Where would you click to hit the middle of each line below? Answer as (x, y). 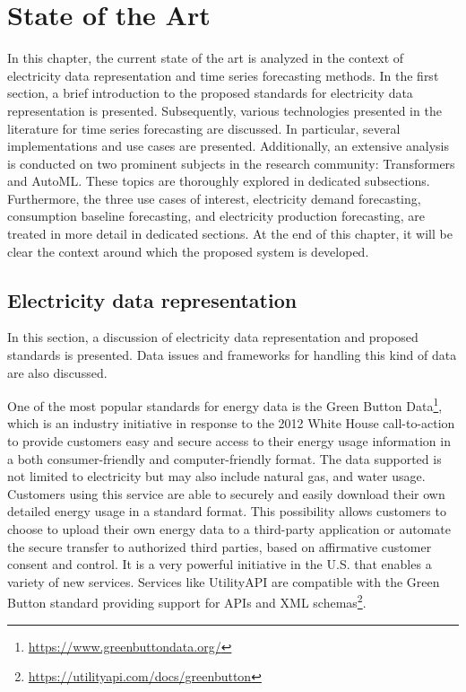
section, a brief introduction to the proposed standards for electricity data (210, 93)
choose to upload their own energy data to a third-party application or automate (229, 529)
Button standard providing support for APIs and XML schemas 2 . (187, 601)
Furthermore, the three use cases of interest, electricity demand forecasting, (214, 198)
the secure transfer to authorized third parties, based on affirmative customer (220, 546)
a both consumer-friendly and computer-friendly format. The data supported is (224, 458)
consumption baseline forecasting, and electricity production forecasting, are (216, 216)
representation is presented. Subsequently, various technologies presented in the (224, 110)
